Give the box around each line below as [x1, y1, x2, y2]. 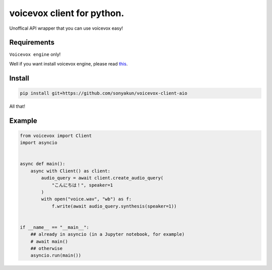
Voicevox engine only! [9, 51, 61, 57]
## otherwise [30, 246, 63, 251]
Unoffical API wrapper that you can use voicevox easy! [9, 25, 123, 31]
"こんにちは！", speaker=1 [51, 182, 113, 188]
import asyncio [20, 140, 57, 146]
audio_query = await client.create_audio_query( [41, 175, 164, 181]
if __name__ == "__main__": [20, 224, 89, 230]
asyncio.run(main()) [30, 252, 82, 258]
